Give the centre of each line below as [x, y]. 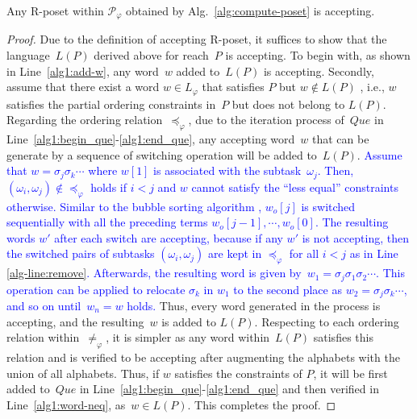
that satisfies [233, 87]
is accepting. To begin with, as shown [318, 55]
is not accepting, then [355, 237]
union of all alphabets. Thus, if [83, 373]
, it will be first [350, 373]
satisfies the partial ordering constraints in [111, 104]
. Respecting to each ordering [327, 321]
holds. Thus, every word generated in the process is [254, 305]
